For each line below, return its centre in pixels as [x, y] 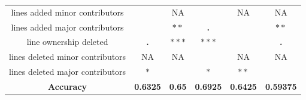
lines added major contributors [67, 27]
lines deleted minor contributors [68, 57]
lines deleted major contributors [68, 72]
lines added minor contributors [67, 12]
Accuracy [68, 86]
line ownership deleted [67, 42]
